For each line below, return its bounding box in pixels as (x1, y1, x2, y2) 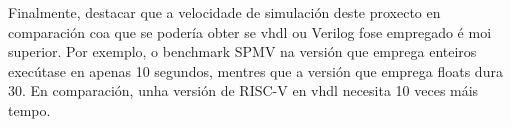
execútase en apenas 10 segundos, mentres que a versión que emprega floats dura (8, 60, 503, 81)
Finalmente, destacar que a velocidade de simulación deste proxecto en (8, 2, 441, 22)
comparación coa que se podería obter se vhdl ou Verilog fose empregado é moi (8, 21, 492, 42)
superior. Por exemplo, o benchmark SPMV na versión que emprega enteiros (8, 41, 477, 62)
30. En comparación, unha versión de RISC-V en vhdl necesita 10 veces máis (8, 80, 479, 101)
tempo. (8, 99, 51, 120)
